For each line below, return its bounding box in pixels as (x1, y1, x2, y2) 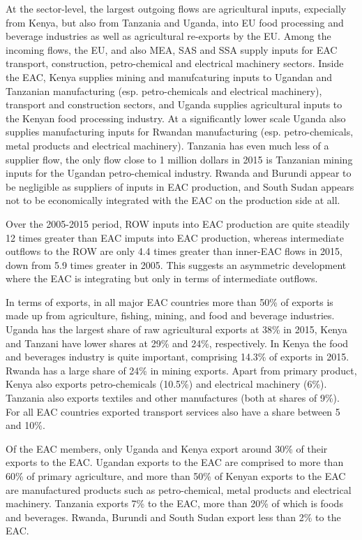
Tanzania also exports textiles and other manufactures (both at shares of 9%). (6, 391, 340, 405)
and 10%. (6, 418, 45, 432)
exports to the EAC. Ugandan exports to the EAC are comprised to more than (6, 455, 344, 469)
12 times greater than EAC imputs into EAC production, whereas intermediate (6, 230, 344, 245)
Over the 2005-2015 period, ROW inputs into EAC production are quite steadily (6, 216, 350, 231)
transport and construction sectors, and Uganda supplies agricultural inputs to (6, 97, 342, 112)
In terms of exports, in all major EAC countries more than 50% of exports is (6, 294, 333, 309)
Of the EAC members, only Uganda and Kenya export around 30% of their (6, 441, 328, 455)
